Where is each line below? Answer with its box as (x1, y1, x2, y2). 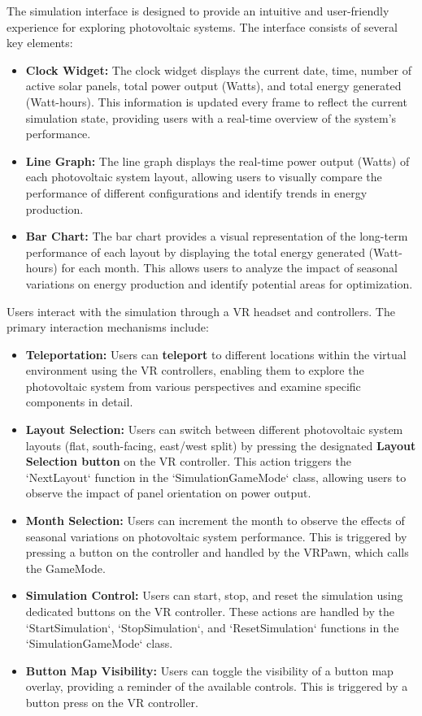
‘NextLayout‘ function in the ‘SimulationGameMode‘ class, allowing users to (25, 468, 407, 485)
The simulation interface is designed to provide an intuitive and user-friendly (7, 2, 389, 19)
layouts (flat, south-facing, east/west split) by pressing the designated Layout (25, 436, 416, 453)
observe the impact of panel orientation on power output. (25, 484, 311, 501)
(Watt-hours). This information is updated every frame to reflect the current (25, 93, 407, 110)
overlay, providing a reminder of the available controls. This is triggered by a (25, 678, 408, 695)
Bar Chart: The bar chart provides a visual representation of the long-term (25, 228, 408, 245)
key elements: (7, 34, 73, 51)
